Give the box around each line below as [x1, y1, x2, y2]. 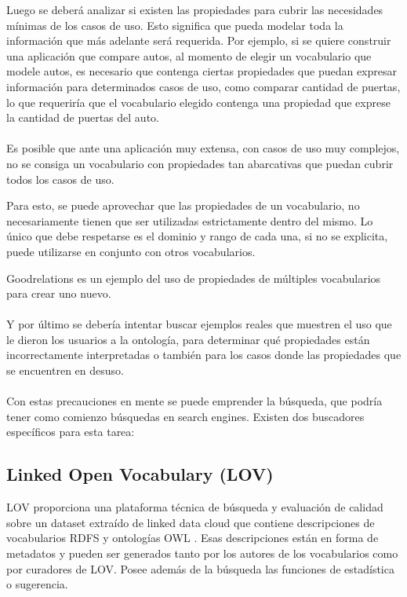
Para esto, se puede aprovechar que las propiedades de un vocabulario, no [6, 197, 360, 214]
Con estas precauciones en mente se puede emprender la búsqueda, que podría [6, 393, 383, 409]
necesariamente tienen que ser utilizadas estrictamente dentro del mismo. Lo [6, 212, 373, 229]
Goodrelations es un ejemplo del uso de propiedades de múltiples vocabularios [6, 269, 381, 286]
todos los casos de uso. [6, 170, 114, 187]
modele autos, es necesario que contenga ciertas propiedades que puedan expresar [6, 63, 398, 79]
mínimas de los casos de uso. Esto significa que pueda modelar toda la [6, 16, 343, 33]
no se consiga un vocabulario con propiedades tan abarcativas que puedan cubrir [6, 155, 394, 171]
